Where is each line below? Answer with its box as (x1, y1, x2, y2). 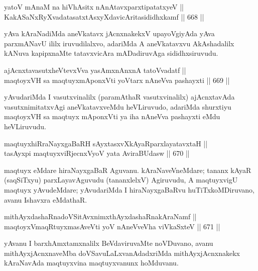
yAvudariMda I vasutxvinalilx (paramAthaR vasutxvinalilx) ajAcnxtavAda (4, 92, 235, 102)
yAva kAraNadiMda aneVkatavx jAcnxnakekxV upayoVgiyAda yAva (4, 28, 215, 39)
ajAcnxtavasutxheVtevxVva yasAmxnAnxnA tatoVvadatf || (4, 64, 186, 75)
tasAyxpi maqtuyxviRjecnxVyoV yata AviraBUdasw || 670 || (4, 148, 190, 158)
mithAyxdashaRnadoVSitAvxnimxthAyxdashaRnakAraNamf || (4, 211, 197, 222)
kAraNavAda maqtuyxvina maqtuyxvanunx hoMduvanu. (4, 257, 179, 268)
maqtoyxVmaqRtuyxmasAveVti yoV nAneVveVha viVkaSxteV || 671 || (4, 221, 220, 231)
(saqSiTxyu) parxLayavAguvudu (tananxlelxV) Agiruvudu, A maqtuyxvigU (4, 174, 238, 185)
